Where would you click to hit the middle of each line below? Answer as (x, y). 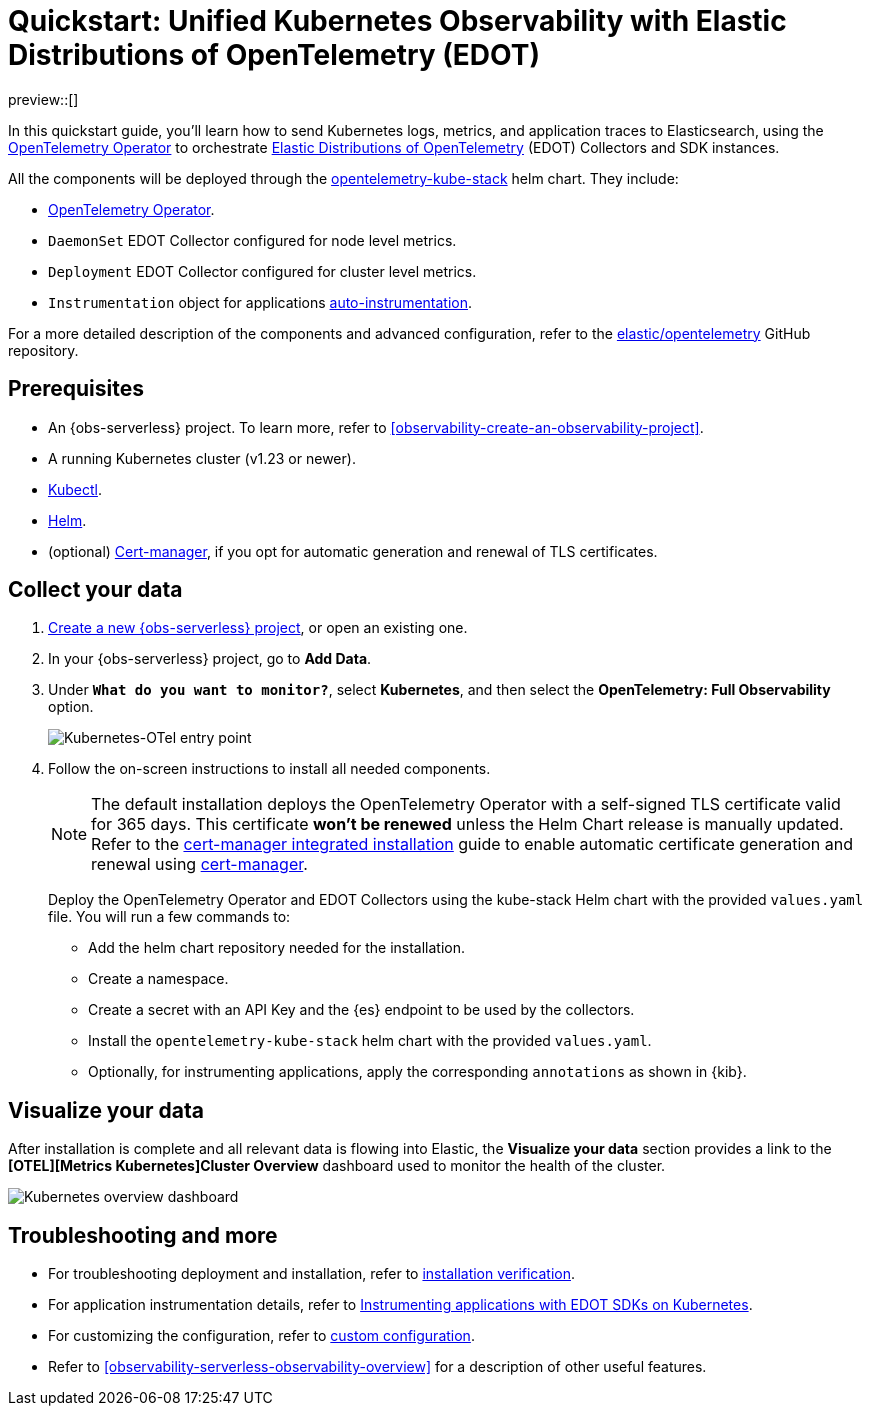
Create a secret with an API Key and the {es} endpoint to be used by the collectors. (361, 1010)
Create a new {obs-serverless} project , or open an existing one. (258, 628)
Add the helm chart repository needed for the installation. (277, 948)
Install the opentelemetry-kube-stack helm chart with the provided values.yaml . (370, 1041)
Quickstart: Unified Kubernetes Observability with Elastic (397, 21)
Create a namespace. (158, 979)
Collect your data (95, 590)
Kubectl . (75, 489)
